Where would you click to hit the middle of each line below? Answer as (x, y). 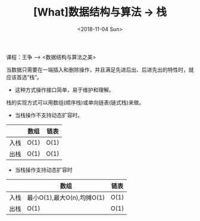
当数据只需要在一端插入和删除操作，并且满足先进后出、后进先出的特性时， (97, 70)
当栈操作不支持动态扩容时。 (49, 115)
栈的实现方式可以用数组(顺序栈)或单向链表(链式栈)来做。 (75, 102)
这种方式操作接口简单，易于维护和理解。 (64, 89)
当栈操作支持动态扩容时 (43, 170)
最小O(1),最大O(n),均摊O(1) (66, 197)
